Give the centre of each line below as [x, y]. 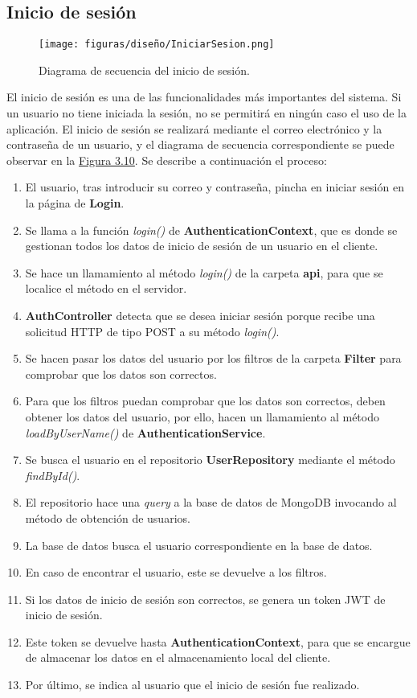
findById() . [53, 475]
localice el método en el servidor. [106, 288]
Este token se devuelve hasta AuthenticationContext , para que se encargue [218, 641]
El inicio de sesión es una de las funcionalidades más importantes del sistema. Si [204, 97]
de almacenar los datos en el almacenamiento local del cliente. [178, 657]
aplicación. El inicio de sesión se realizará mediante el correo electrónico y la [194, 128]
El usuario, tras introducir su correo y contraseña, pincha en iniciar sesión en [215, 187]
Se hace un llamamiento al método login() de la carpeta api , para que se [204, 272]
